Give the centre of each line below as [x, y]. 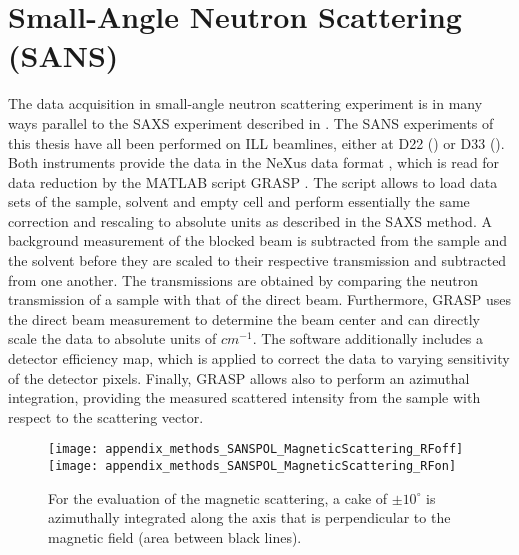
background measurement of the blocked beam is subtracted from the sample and [257, 240]
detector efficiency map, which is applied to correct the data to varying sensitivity [259, 358]
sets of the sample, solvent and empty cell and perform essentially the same [239, 201]
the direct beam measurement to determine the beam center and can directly [244, 318]
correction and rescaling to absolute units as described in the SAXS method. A [250, 220]
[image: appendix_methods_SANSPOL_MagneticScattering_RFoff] [256, 449]
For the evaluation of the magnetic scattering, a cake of [218, 497]
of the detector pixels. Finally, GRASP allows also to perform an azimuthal [239, 377]
